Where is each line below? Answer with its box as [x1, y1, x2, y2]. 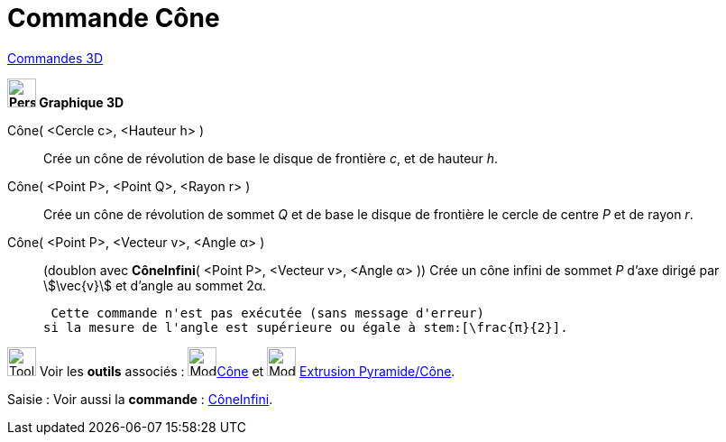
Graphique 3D [39, 94, 124, 110]
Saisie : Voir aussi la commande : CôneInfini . [7, 391, 273, 407]
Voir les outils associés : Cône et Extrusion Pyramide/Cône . [39, 363, 455, 379]
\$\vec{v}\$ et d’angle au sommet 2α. [43, 277, 267, 293]
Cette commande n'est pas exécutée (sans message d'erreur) [51, 305, 484, 320]
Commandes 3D [7, 50, 104, 66]
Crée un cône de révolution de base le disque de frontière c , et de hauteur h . [43, 150, 499, 166]
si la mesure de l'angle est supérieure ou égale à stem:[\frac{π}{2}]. [43, 319, 568, 335]
